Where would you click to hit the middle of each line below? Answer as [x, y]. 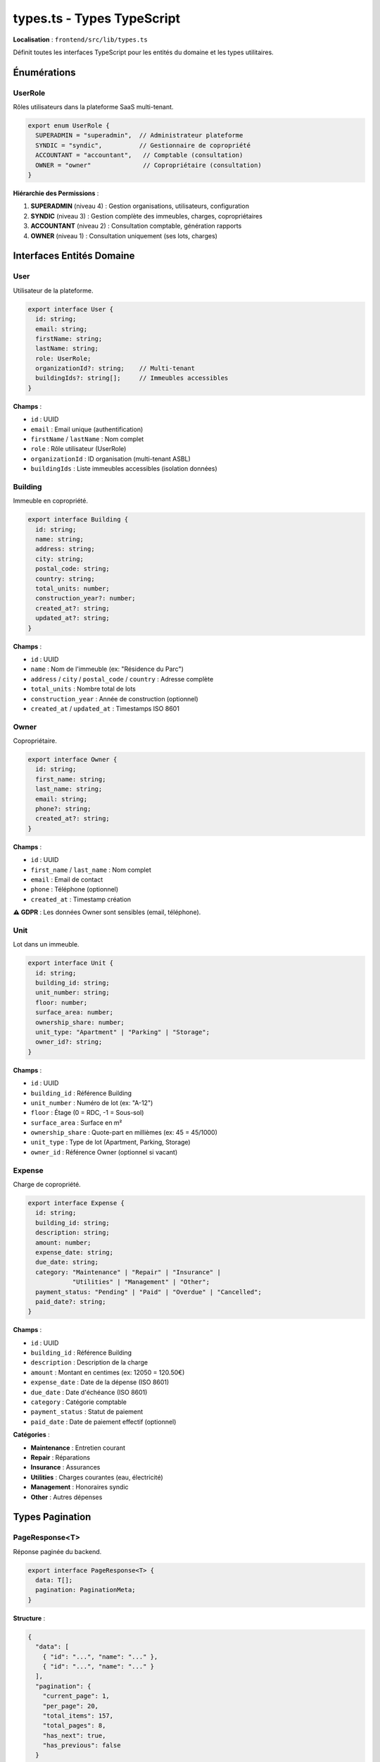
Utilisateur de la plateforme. [53, 290]
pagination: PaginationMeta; [86, 1590]
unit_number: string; [73, 993]
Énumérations [45, 72]
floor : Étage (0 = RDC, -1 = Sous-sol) [87, 1113]
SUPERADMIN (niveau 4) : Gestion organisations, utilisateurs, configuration [140, 206]
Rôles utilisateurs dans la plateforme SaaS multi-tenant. [93, 107]
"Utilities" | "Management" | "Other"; [141, 1282]
